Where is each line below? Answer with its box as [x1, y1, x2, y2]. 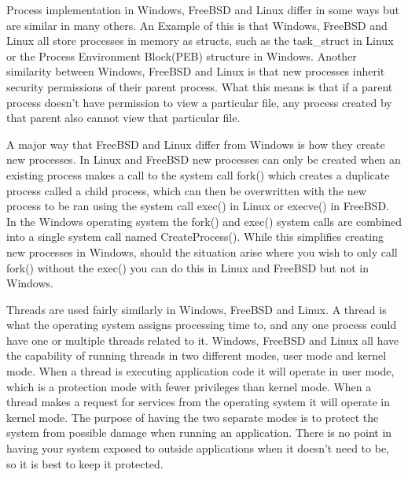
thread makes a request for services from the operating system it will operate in [6, 394, 390, 410]
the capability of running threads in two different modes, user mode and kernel [6, 347, 387, 364]
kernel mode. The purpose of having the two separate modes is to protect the [6, 409, 379, 425]
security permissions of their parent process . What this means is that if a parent [6, 78, 393, 94]
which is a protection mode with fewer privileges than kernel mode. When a [6, 378, 372, 394]
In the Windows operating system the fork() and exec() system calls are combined [6, 213, 402, 229]
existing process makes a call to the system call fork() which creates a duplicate [6, 166, 390, 183]
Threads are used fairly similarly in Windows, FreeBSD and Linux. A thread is [6, 301, 387, 317]
